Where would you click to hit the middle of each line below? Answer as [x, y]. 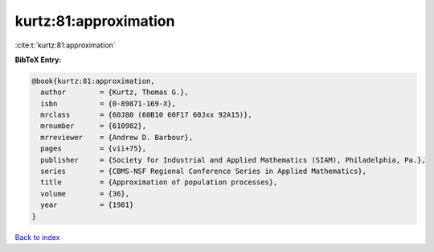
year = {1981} [87, 205]
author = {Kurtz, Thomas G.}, [115, 92]
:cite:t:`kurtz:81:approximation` [65, 45]
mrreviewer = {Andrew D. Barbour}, [117, 137]
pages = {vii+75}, [94, 149]
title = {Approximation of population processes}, [159, 182]
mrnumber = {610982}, [94, 126]
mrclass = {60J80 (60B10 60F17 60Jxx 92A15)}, [146, 115]
